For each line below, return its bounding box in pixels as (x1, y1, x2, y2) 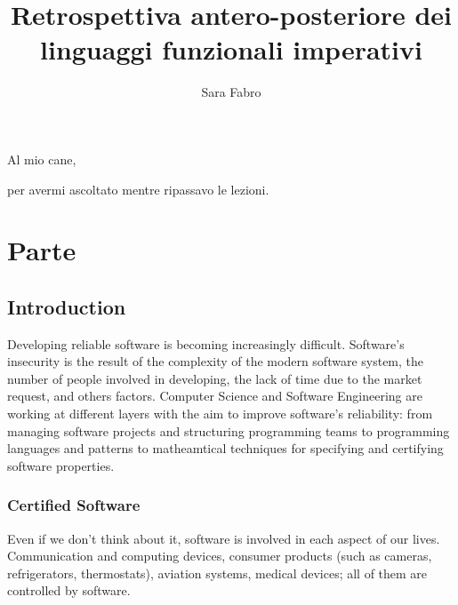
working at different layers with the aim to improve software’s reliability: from (7, 404, 433, 423)
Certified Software (7, 494, 141, 516)
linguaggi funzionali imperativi (40, 31, 422, 68)
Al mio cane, (7, 149, 76, 168)
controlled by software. (7, 581, 131, 600)
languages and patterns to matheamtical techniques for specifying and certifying (7, 439, 444, 458)
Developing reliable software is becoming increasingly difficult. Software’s (7, 334, 405, 353)
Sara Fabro (201, 83, 261, 101)
